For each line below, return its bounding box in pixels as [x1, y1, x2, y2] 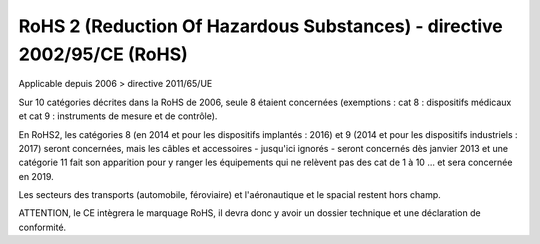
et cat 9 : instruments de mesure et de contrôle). [18, 110, 218, 122]
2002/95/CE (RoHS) [18, 43, 189, 65]
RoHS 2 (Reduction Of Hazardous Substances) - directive [18, 15, 504, 37]
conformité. [18, 221, 67, 233]
